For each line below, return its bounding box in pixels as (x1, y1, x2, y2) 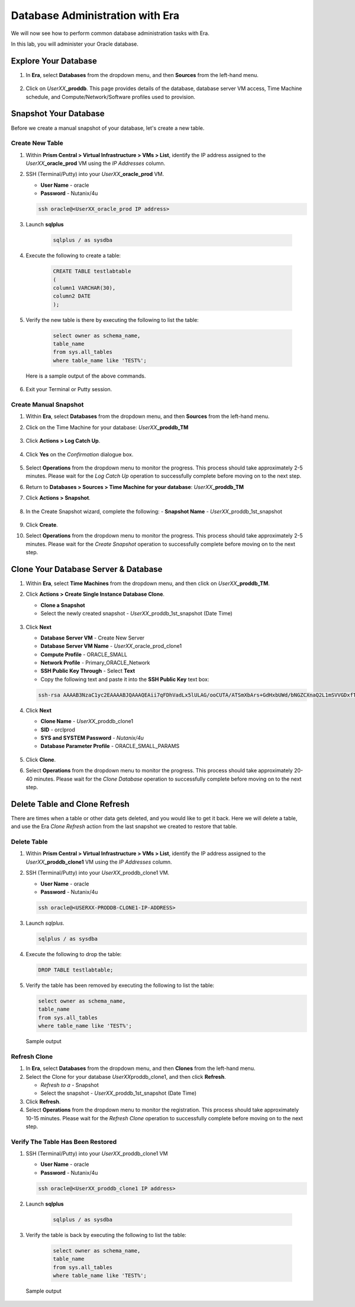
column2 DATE (53, 293, 91, 299)
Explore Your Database (11, 56, 98, 66)
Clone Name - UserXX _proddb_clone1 (40, 718, 133, 725)
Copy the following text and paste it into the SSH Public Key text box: (40, 676, 209, 683)
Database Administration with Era (11, 9, 180, 22)
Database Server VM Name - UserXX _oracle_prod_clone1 (40, 643, 182, 650)
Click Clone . (25, 756, 56, 763)
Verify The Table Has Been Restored (11, 1137, 117, 1146)
